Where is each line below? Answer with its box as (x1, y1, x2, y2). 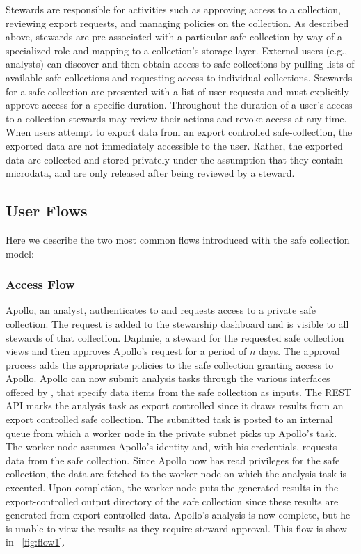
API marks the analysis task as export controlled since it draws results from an (6, 398, 344, 413)
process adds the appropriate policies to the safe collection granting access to (6, 357, 334, 372)
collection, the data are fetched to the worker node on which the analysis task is (6, 466, 346, 481)
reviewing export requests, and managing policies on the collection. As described (6, 15, 349, 30)
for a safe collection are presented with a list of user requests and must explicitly (6, 84, 349, 98)
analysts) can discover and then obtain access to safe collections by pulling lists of (6, 56, 355, 71)
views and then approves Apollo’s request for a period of (6, 344, 247, 358)
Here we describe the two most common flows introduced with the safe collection (6, 232, 350, 246)
